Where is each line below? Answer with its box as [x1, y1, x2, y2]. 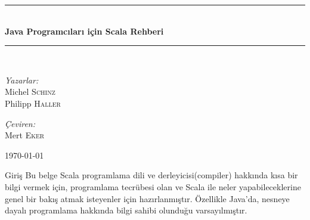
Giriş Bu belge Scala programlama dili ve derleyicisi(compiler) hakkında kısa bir [5, 169, 298, 181]
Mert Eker [5, 129, 45, 141]
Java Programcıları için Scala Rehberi [5, 24, 164, 37]
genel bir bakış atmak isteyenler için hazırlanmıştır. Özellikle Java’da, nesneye [5, 192, 290, 204]
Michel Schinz [5, 85, 55, 98]
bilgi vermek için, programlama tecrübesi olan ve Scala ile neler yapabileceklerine [5, 180, 301, 193]
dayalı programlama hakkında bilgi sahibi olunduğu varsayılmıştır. [5, 204, 247, 216]
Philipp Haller [5, 97, 61, 109]
